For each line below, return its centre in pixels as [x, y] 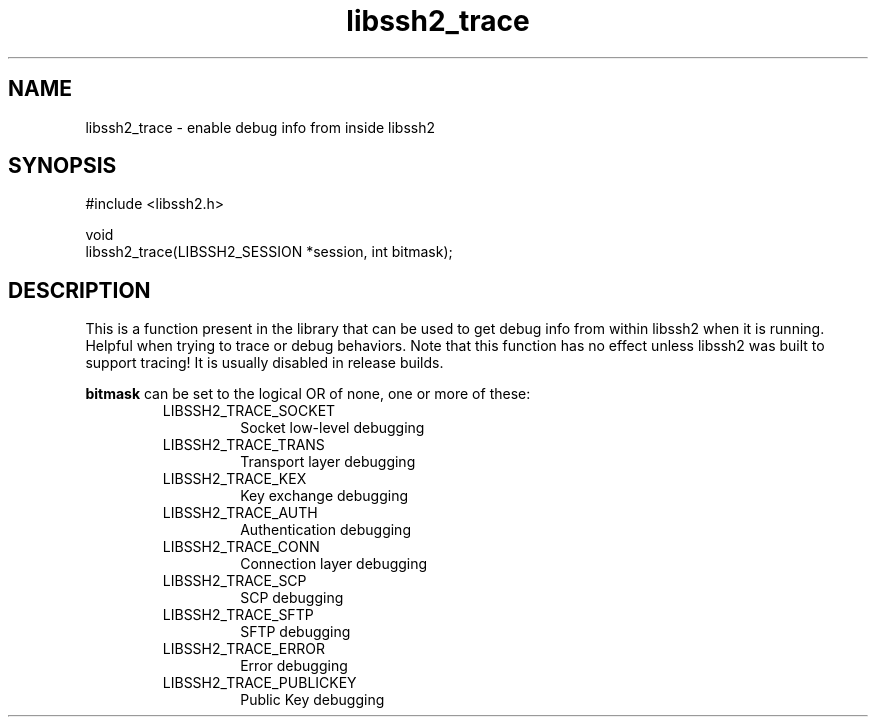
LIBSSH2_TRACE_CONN [241, 547]
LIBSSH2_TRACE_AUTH [240, 513]
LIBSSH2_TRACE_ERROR [244, 649]
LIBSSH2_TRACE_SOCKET [249, 411]
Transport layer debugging [328, 462]
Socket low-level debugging [332, 428]
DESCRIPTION [79, 290]
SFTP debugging [295, 632]
